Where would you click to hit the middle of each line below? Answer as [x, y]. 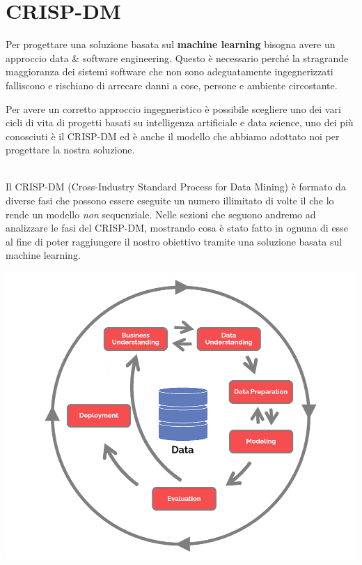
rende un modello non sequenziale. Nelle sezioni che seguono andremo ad [161, 214]
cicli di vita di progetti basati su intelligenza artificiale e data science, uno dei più [180, 122]
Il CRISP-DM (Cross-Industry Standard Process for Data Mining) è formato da [176, 187]
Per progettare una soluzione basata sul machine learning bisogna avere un [171, 44]
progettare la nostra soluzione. [70, 150]
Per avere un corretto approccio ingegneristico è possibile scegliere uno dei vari [173, 108]
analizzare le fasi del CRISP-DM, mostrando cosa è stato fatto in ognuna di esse [177, 228]
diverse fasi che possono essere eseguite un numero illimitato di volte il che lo [170, 201]
